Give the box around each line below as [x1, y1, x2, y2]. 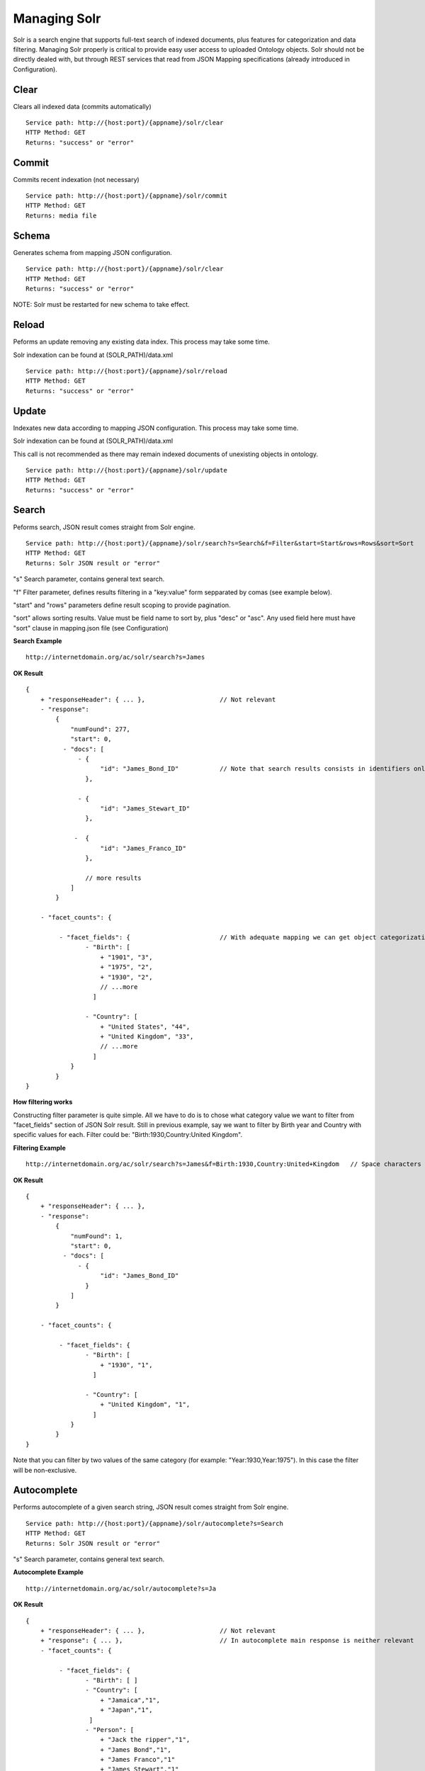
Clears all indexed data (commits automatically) [13, 102, 152, 111]
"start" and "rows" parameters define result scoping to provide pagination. [13, 601, 231, 609]
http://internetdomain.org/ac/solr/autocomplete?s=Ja [25, 1584, 216, 1592]
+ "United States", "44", [100, 1022, 191, 1031]
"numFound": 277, [70, 725, 131, 733]
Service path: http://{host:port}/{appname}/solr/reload [25, 367, 228, 375]
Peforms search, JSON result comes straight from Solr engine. [13, 523, 195, 531]
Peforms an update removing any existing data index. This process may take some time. [13, 337, 271, 346]
